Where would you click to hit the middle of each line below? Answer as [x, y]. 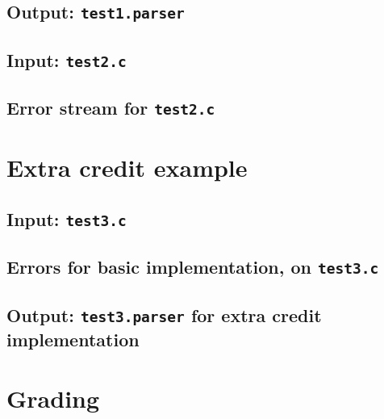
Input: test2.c [67, 59]
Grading [53, 398]
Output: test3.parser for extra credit [164, 314]
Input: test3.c [67, 218]
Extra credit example [127, 168]
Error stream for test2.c [111, 108]
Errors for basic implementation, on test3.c [193, 267]
